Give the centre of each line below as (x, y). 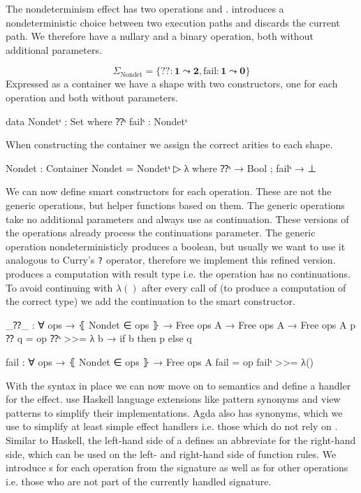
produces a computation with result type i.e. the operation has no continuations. (178, 273)
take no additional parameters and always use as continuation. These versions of (177, 219)
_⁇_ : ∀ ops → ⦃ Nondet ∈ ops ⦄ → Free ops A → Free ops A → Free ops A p (180, 324)
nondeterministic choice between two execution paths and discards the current (173, 22)
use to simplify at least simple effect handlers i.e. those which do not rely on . (172, 426)
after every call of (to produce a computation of (244, 287)
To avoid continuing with (59, 287)
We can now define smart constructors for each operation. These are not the (169, 191)
